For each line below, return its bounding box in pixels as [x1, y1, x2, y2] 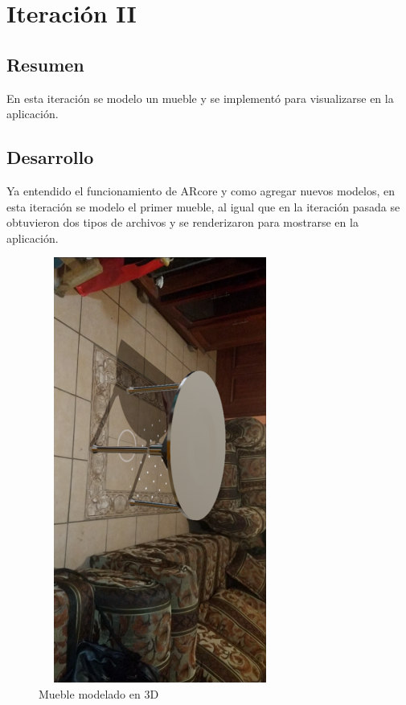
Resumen [6, 51, 84, 76]
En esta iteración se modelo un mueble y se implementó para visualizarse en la [6, 89, 394, 106]
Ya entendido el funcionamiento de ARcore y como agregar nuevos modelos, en [6, 182, 396, 199]
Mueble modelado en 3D [39, 686, 159, 703]
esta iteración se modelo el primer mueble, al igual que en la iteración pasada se [6, 198, 400, 215]
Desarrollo [6, 145, 94, 170]
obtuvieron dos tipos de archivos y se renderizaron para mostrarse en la [6, 214, 359, 231]
